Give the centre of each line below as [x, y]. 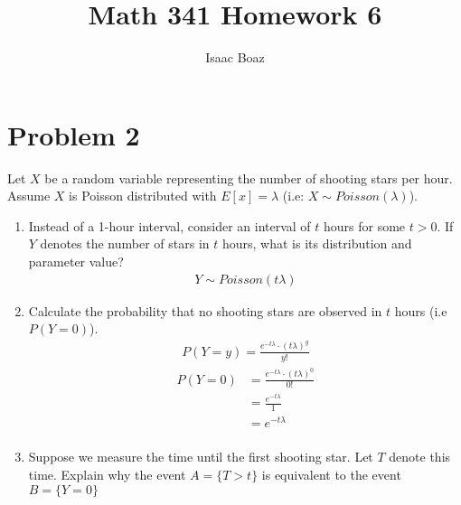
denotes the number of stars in [125, 243]
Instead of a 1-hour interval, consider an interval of [169, 225]
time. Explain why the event [107, 475]
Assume [29, 196]
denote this [420, 457]
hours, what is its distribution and [317, 243]
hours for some [365, 225]
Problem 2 [74, 134]
